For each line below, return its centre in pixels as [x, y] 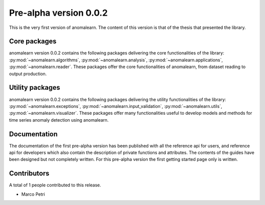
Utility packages [35, 88]
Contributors [29, 173]
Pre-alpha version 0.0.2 [58, 13]
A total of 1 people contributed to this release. [55, 185]
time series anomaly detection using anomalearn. [59, 120]
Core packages [33, 41]
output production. [28, 74]
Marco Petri [33, 194]
